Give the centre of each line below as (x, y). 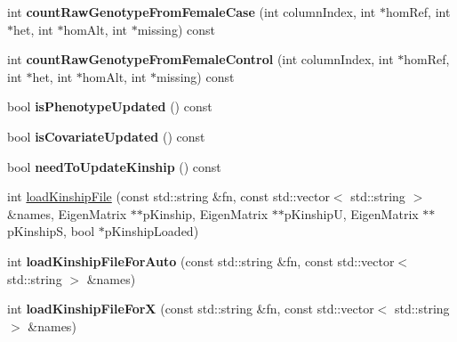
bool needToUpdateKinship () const (114, 166)
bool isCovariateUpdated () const (106, 136)
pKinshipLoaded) (152, 231)
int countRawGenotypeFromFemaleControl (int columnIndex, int (200, 59)
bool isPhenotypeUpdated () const (110, 106)
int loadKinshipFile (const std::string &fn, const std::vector (168, 196)
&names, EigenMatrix (67, 213)
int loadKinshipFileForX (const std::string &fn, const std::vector (191, 309)
